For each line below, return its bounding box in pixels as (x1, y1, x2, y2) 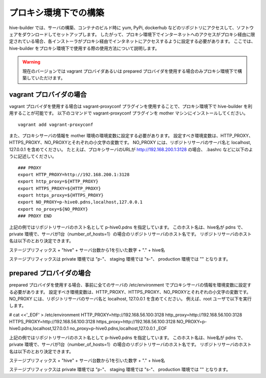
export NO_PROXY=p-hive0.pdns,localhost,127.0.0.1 (18, 199, 143, 205)
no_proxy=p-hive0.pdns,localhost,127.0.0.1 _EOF (69, 326, 167, 332)
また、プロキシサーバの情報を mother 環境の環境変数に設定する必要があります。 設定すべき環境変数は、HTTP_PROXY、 (9, 132, 253, 138)
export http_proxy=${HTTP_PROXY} (18, 179, 99, 185)
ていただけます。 (31, 75, 66, 81)
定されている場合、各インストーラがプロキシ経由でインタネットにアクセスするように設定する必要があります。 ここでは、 (9, 38, 256, 44)
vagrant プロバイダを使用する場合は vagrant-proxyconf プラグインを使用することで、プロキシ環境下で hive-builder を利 (9, 103, 253, 109)
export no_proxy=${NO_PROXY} (18, 206, 88, 212)
